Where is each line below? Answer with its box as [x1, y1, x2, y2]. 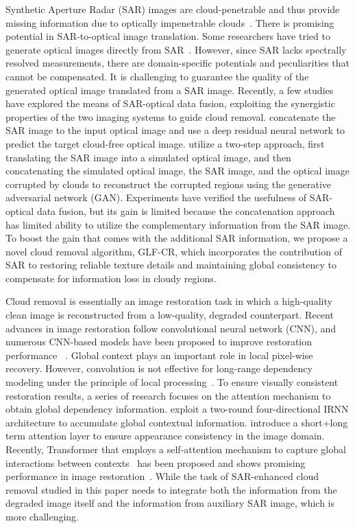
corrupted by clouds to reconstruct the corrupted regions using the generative [5, 176, 332, 191]
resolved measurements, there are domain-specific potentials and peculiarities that [5, 56, 350, 70]
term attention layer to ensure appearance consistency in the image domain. [5, 428, 325, 443]
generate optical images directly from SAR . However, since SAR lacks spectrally [5, 42, 347, 56]
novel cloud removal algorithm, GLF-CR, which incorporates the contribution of [5, 244, 342, 258]
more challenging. [5, 509, 79, 523]
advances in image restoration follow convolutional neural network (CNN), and [5, 321, 336, 335]
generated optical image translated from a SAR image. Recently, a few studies [5, 82, 334, 97]
